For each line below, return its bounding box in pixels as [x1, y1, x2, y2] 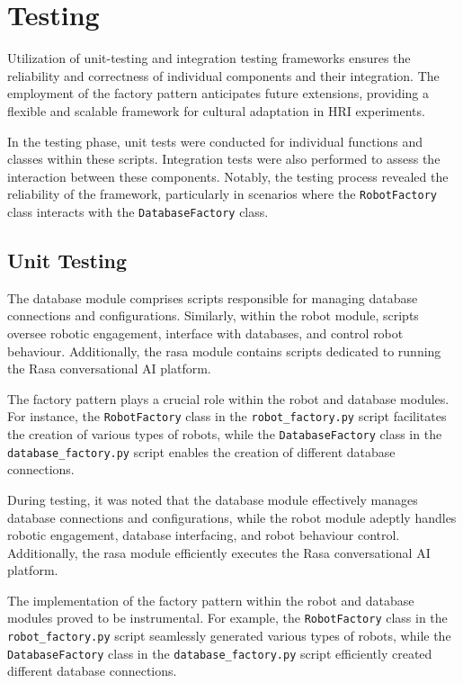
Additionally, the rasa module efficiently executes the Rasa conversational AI [7, 543, 431, 562]
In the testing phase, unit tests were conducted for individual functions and [7, 131, 423, 150]
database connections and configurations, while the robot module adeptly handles [7, 508, 457, 526]
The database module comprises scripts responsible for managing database [7, 288, 418, 307]
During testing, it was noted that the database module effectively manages [7, 490, 418, 508]
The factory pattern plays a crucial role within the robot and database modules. [7, 389, 450, 408]
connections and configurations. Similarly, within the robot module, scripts [7, 306, 419, 325]
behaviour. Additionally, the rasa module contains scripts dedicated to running [7, 341, 441, 360]
